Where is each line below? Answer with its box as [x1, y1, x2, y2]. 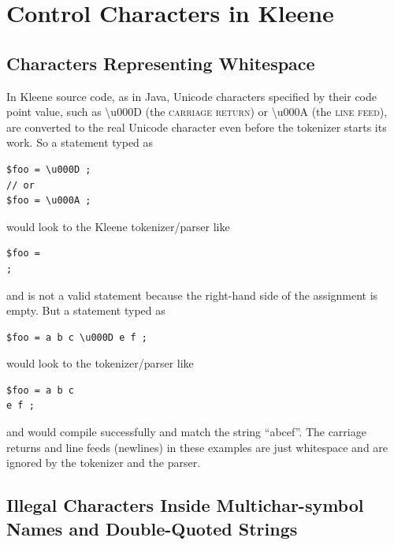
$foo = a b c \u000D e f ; [6, 331, 147, 343]
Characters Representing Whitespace [6, 50, 315, 75]
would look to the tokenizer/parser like [6, 355, 194, 371]
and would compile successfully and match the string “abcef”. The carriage [6, 424, 366, 440]
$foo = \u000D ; [6, 163, 91, 175]
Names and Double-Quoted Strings [6, 516, 298, 540]
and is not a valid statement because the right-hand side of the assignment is [6, 286, 378, 303]
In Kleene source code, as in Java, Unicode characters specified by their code [6, 88, 377, 104]
